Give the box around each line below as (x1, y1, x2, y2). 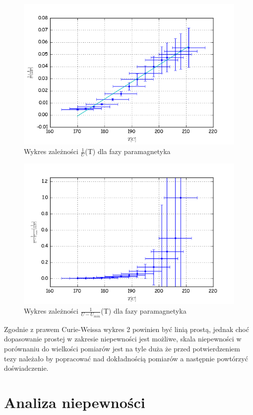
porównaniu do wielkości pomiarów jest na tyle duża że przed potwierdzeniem (4, 343, 240, 353)
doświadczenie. (4, 363, 49, 373)
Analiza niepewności (4, 392, 145, 412)
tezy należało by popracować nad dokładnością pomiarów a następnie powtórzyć (4, 353, 248, 363)
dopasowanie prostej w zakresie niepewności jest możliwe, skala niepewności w (4, 333, 242, 344)
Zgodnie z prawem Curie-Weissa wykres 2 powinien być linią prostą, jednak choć (4, 324, 249, 334)
